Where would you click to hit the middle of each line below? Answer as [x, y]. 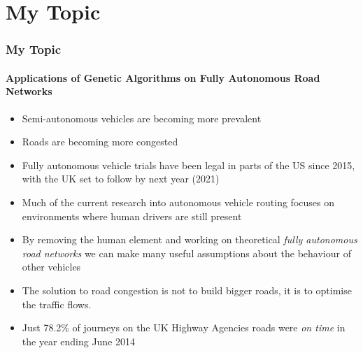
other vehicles [51, 267]
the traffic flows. [57, 304]
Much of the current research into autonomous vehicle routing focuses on [178, 202]
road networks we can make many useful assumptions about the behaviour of [186, 253]
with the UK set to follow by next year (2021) [121, 179]
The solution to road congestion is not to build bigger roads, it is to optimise [187, 290]
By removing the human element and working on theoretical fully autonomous [190, 239]
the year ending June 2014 [79, 341]
